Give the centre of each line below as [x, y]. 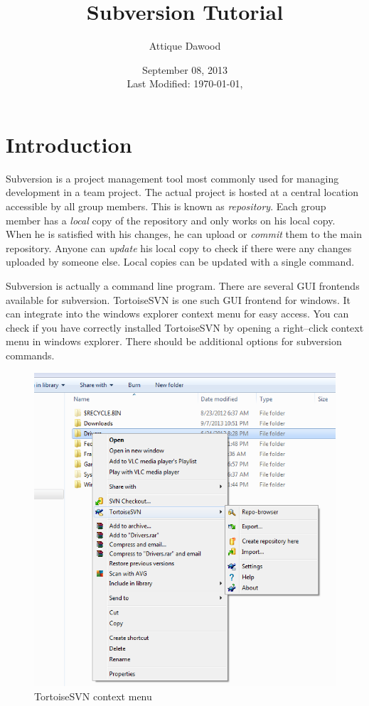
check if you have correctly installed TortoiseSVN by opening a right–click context [185, 327]
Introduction [69, 144]
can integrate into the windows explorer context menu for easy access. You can [177, 314]
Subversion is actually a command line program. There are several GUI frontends [183, 286]
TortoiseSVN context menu [93, 696]
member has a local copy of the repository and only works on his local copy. [171, 220]
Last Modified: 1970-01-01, [185, 83]
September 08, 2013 [185, 69]
